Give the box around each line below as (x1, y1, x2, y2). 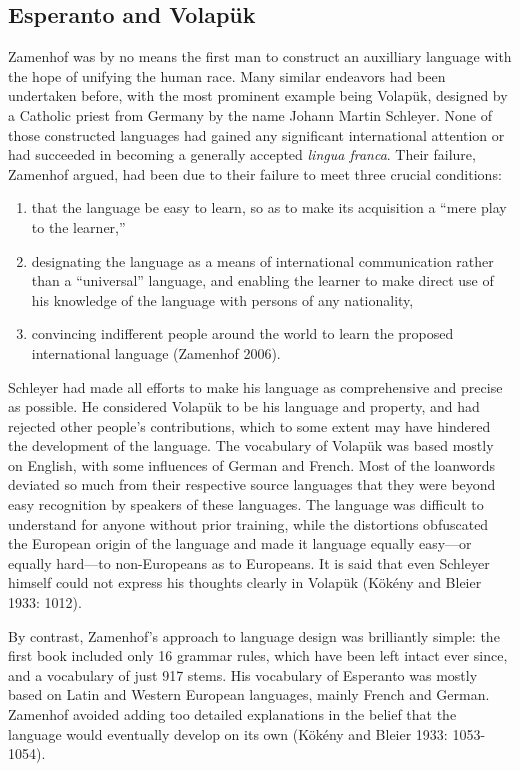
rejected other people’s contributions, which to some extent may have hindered (8, 415, 491, 436)
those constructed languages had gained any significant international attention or (8, 124, 505, 145)
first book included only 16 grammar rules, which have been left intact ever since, (8, 645, 508, 666)
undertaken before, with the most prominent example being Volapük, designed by (8, 85, 508, 106)
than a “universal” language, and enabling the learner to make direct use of (31, 270, 494, 291)
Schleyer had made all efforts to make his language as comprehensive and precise (8, 376, 503, 397)
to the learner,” (31, 216, 126, 237)
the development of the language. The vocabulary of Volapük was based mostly (8, 435, 494, 456)
